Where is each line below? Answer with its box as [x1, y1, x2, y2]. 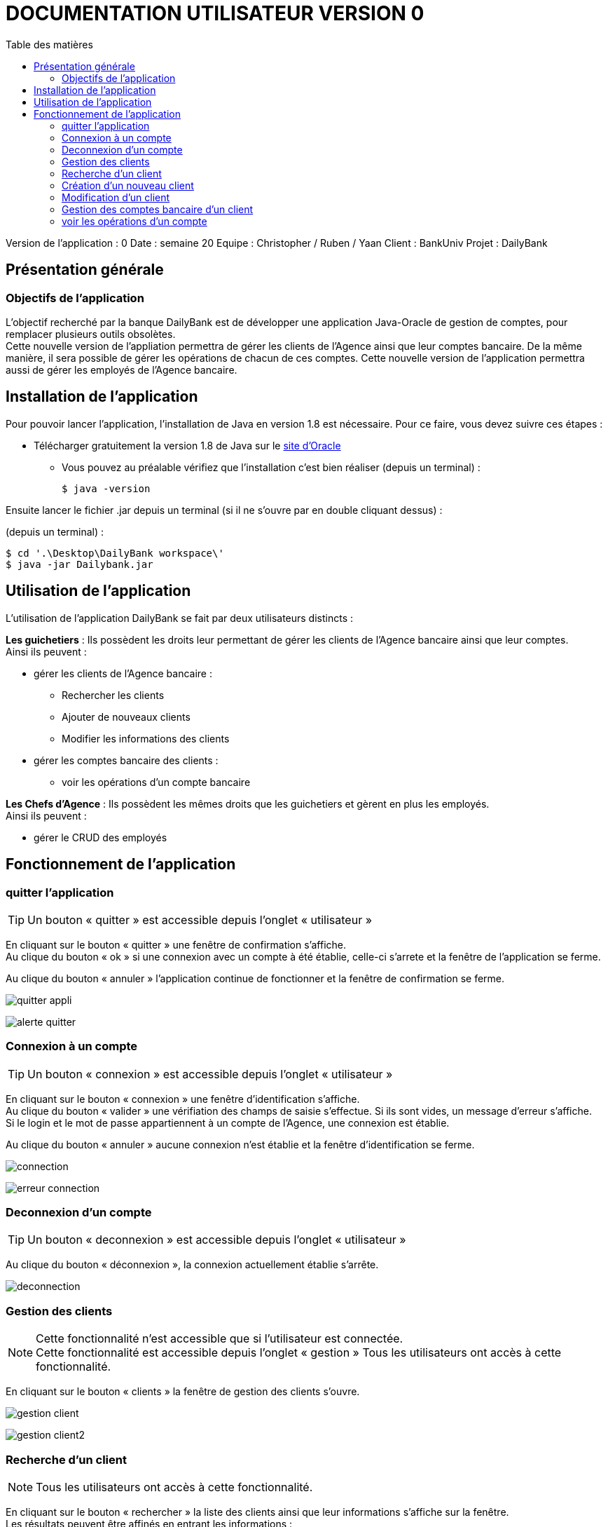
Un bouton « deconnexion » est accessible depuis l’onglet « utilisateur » [27, 1233, 406, 1247]
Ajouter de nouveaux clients [62, 710, 191, 723]
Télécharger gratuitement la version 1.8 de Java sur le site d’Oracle [34, 439, 341, 452]
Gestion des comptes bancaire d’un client [62, 203, 254, 215]
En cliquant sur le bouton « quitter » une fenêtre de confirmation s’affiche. [6, 938, 347, 951]
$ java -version [62, 482, 151, 494]
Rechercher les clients [62, 688, 165, 701]
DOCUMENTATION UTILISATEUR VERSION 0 [6, 1, 424, 25]
